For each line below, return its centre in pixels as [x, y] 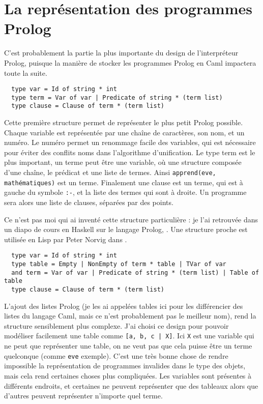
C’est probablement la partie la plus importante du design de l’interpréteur [121, 53]
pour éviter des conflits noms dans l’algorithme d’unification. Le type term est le [130, 152]
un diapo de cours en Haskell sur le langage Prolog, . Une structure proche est [126, 229]
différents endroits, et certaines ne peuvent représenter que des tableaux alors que [131, 385]
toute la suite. [26, 73]
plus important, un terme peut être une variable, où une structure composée [123, 162]
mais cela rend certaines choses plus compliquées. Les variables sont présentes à [128, 375]
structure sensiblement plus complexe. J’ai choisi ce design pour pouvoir [116, 325]
